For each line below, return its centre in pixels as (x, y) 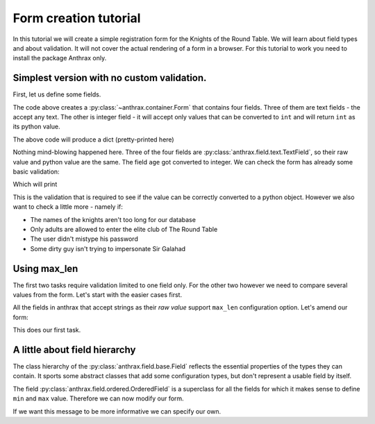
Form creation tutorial (77, 18)
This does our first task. (47, 330)
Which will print (35, 185)
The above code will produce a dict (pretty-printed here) (93, 139)
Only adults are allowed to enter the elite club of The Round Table (124, 229)
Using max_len (45, 268)
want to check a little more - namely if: (68, 207)
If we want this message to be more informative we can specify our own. (117, 411)
